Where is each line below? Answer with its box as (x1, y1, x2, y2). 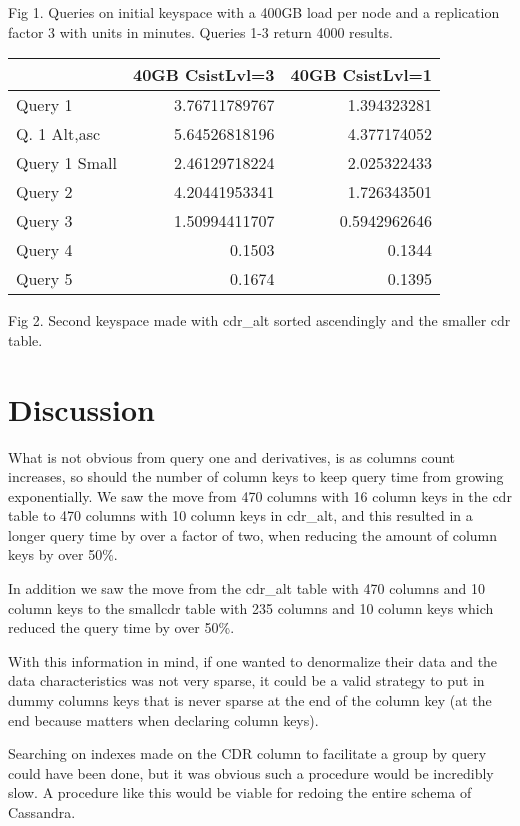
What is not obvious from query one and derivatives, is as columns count (8, 446, 456, 467)
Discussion (8, 388, 155, 429)
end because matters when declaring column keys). (8, 709, 319, 730)
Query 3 (16, 209, 73, 233)
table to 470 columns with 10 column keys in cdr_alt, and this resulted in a (8, 505, 473, 526)
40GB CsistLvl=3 (132, 63, 275, 87)
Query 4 (16, 238, 73, 262)
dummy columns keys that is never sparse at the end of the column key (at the (8, 690, 492, 711)
